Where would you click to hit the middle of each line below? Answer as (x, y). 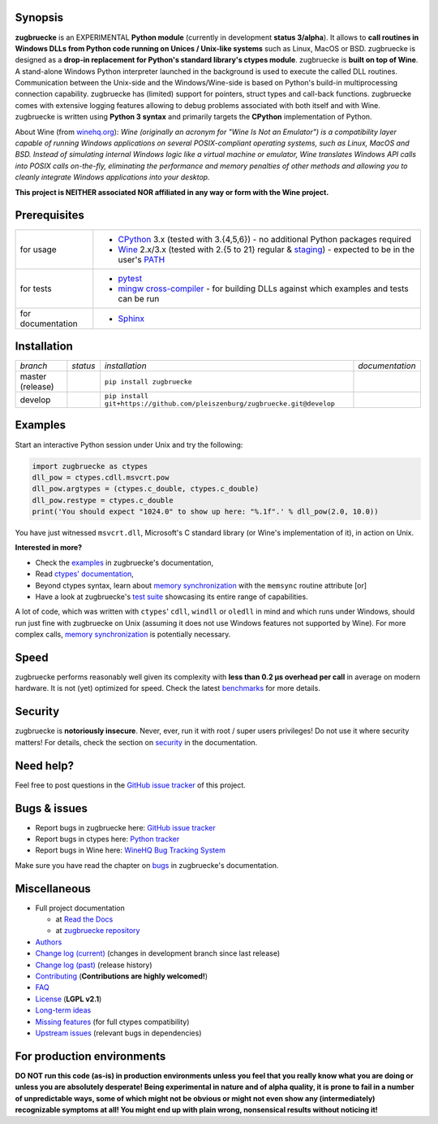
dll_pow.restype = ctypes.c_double (103, 500)
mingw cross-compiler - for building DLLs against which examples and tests (263, 289)
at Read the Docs (84, 919)
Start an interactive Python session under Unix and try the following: (129, 445)
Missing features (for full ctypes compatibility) (112, 1022)
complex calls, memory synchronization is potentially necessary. (123, 635)
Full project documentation (80, 908)
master (33, 376)
